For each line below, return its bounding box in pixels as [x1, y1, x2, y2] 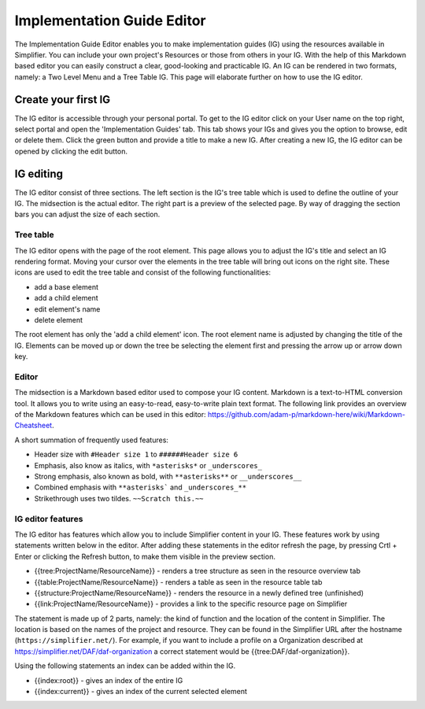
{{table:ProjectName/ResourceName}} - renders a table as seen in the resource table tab [34, 577, 323, 586]
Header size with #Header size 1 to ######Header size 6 [34, 449, 238, 460]
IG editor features [14, 513, 83, 524]
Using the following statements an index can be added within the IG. [14, 661, 236, 670]
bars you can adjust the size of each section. [14, 209, 161, 220]
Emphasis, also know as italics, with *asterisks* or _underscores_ [34, 460, 263, 470]
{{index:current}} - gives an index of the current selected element [34, 687, 247, 696]
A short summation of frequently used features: [14, 435, 169, 445]
